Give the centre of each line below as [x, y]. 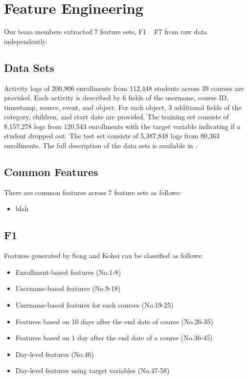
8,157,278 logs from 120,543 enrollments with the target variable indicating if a [122, 126]
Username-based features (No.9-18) [68, 288]
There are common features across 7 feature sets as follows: [93, 192]
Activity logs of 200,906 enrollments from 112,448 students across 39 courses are [124, 88]
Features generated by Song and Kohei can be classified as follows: [103, 256]
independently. [26, 41]
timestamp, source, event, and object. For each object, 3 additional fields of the [123, 107]
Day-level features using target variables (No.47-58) [92, 370]
